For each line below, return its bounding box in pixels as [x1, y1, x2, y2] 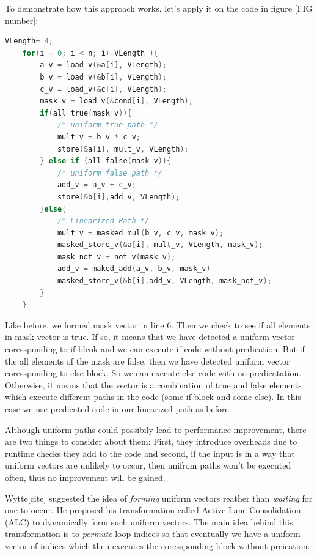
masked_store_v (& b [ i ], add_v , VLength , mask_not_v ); [57, 276, 272, 286]
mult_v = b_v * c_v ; [57, 132, 140, 141]
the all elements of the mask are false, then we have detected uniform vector [5, 354, 290, 367]
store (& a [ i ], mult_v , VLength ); [57, 144, 189, 154]
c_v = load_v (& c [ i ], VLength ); [40, 84, 167, 94]
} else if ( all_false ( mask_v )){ [40, 157, 172, 166]
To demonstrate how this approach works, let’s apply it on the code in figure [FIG [5, 2, 313, 14]
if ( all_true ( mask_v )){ [40, 108, 132, 117]
